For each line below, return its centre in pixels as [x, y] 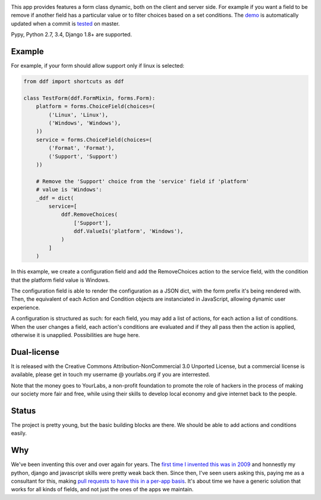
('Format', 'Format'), [82, 148]
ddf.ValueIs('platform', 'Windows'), [128, 231]
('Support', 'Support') [83, 156]
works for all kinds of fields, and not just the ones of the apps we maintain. [102, 489]
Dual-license [35, 352]
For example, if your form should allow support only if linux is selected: [97, 66]
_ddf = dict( [55, 198]
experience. [26, 307]
